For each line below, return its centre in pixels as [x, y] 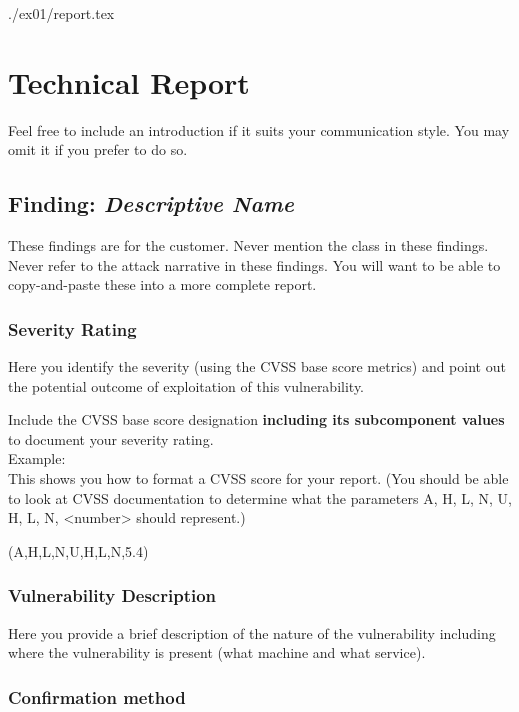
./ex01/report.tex [61, 13]
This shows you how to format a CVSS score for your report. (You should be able [258, 478]
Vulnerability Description [112, 595]
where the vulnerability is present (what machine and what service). [217, 652]
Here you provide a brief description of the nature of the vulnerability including [252, 632]
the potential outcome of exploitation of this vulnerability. [186, 385]
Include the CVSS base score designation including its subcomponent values [256, 419]
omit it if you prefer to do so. [98, 149]
